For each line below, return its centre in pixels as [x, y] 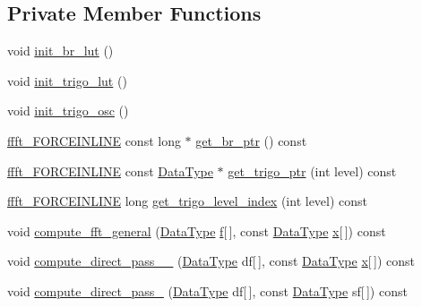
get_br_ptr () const [251, 140]
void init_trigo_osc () [68, 111]
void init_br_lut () [60, 51]
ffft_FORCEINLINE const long [94, 140]
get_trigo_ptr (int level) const [312, 171]
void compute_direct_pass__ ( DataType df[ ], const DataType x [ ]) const [211, 261]
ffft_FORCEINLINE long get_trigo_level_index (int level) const [188, 201]
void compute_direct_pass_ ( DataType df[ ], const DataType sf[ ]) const [207, 290]
